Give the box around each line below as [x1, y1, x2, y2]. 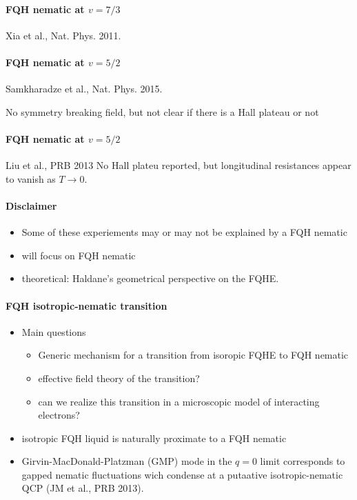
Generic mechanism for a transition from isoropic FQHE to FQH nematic [38, 348, 349, 362]
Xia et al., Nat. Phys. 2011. [6, 28, 121, 42]
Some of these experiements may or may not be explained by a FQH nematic [21, 225, 347, 239]
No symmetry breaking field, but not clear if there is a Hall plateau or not [6, 104, 319, 119]
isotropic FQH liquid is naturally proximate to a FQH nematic [21, 430, 287, 445]
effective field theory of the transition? [38, 370, 200, 385]
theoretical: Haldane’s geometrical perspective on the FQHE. [21, 271, 279, 286]
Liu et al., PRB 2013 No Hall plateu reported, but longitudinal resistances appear [6, 158, 351, 172]
